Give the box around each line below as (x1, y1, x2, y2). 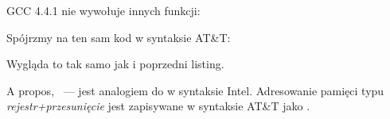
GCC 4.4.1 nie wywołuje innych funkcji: (6, 2, 201, 18)
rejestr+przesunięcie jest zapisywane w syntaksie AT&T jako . (6, 98, 310, 114)
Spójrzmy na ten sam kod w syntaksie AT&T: (6, 29, 231, 45)
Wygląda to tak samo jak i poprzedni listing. (6, 56, 224, 72)
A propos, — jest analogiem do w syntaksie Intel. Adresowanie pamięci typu (6, 82, 384, 98)
